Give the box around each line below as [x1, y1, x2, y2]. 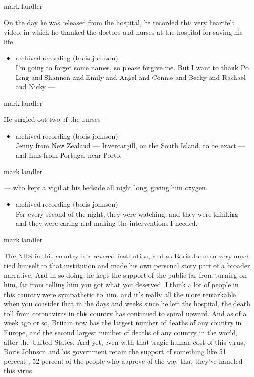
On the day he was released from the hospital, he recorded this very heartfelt [4, 17, 234, 27]
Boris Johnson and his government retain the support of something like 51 [4, 346, 226, 357]
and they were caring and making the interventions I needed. [15, 218, 198, 228]
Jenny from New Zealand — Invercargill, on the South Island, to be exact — [15, 140, 246, 150]
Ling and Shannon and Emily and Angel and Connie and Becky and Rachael [15, 72, 246, 82]
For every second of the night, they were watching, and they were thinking [15, 208, 238, 218]
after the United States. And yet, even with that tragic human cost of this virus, [4, 337, 245, 347]
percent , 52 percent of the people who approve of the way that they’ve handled [4, 356, 243, 366]
